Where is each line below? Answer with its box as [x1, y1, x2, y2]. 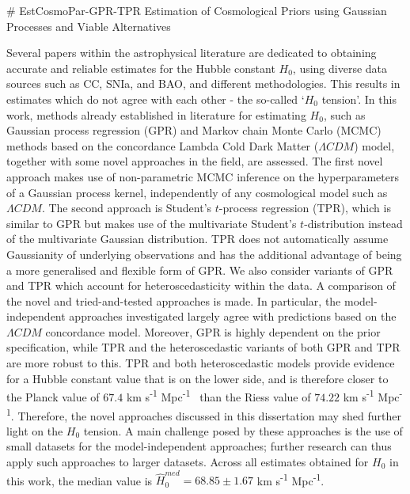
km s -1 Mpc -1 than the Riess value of [126, 386, 311, 405]
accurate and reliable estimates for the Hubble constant [6, 59, 275, 76]
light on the [6, 422, 63, 439]
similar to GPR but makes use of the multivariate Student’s [6, 215, 297, 231]
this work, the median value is [6, 472, 153, 488]
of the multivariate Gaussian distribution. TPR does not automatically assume [6, 230, 389, 247]
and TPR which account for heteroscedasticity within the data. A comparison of [6, 277, 396, 294]
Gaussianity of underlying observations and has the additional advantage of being [6, 245, 402, 262]
